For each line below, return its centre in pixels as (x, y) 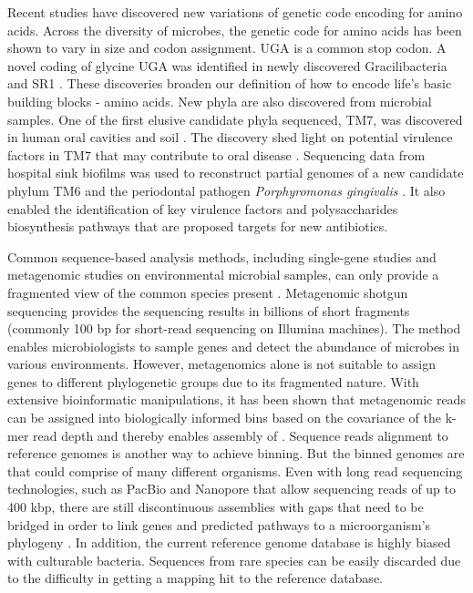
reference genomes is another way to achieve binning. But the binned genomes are (236, 453)
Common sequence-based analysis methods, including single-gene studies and (222, 256)
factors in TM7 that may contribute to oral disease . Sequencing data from (216, 154)
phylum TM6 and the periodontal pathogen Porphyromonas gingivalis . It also (226, 190)
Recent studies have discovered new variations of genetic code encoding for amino (235, 12)
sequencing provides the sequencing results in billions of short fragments (209, 310)
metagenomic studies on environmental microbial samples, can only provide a (223, 275)
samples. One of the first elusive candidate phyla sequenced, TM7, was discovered (235, 119)
